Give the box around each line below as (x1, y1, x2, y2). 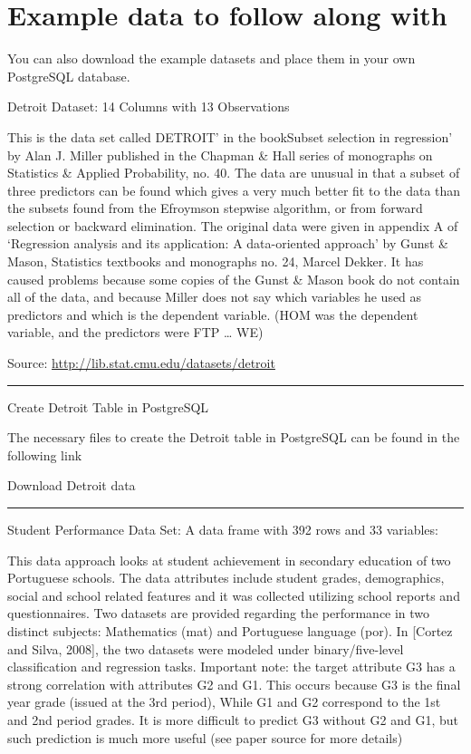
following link (7, 445, 82, 464)
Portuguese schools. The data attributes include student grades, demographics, (7, 568, 445, 587)
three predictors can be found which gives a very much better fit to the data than (7, 180, 461, 199)
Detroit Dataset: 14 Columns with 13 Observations (7, 97, 290, 116)
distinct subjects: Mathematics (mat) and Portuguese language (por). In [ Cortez (7, 621, 453, 640)
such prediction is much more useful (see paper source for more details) (7, 728, 403, 747)
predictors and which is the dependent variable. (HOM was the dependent (7, 304, 418, 324)
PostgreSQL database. (7, 66, 130, 85)
